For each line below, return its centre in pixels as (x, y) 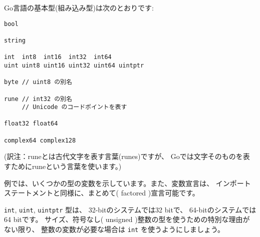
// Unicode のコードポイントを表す (74, 107)
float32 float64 (31, 124)
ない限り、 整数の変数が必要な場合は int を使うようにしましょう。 (114, 229)
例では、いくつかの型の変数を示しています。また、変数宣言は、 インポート (127, 183)
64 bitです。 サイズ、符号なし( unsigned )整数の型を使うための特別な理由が (127, 219)
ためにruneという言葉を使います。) (66, 166)
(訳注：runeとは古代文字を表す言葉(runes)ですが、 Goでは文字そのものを (123, 156)
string (15, 40)
